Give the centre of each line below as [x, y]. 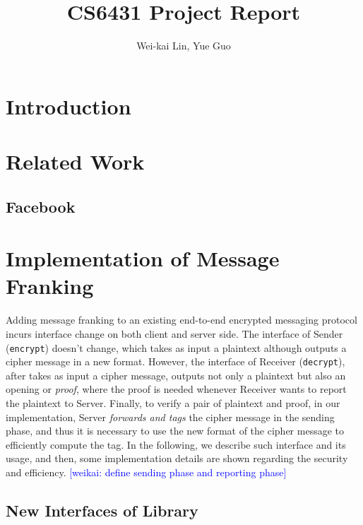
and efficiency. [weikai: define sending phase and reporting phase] [146, 472]
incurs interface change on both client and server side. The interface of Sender [174, 333]
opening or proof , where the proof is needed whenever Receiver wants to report [176, 389]
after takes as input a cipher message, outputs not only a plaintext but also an [176, 375]
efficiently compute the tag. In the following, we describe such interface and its [176, 444]
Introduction [69, 106]
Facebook [41, 206]
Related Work [75, 161]
